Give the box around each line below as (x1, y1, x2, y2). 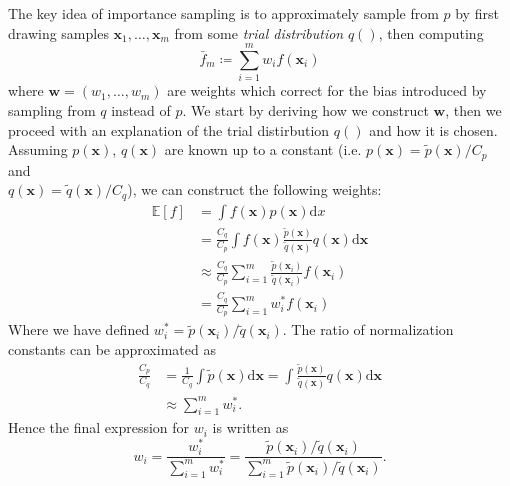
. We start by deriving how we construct (182, 99, 429, 120)
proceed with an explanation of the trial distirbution (8, 119, 330, 140)
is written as (212, 417, 289, 438)
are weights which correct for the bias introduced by (167, 80, 487, 101)
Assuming (8, 139, 68, 160)
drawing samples (8, 22, 109, 43)
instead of (111, 99, 171, 120)
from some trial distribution (174, 22, 344, 43)
